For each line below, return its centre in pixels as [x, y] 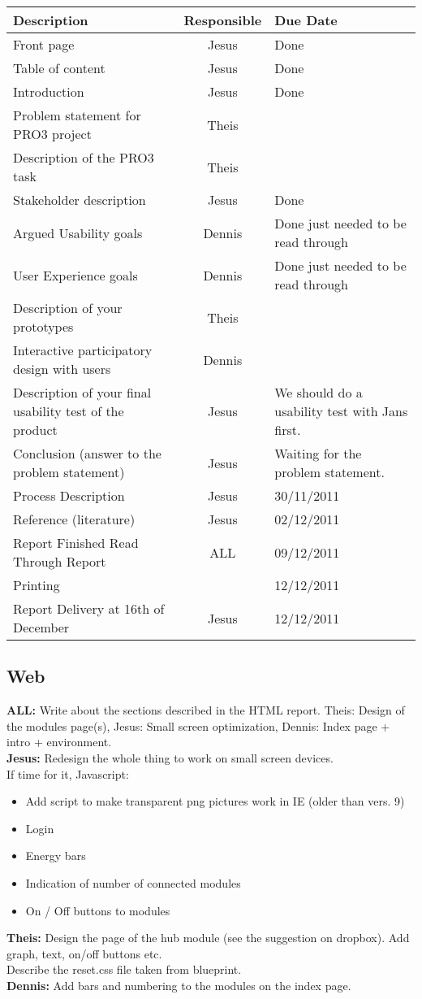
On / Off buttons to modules [98, 910]
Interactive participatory [83, 350]
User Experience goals [75, 275]
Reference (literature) [74, 519]
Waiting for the [318, 453]
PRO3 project [52, 134]
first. [288, 430]
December [41, 627]
